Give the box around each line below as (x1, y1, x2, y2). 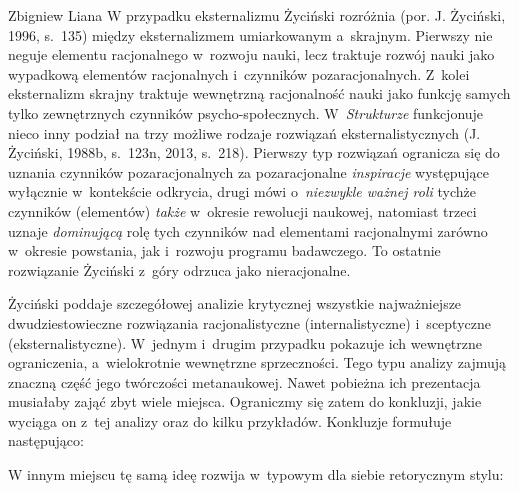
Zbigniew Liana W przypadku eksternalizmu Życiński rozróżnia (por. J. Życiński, (8, 5, 506, 25)
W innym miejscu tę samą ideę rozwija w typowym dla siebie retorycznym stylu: (8, 464, 504, 485)
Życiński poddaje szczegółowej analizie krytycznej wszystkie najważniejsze (8, 293, 462, 314)
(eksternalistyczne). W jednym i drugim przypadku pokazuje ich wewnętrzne (8, 332, 482, 353)
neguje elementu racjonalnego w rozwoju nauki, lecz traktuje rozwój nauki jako (8, 44, 495, 65)
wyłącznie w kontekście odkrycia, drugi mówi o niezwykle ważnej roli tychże (8, 181, 476, 202)
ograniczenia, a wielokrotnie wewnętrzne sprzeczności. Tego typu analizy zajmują (8, 352, 507, 373)
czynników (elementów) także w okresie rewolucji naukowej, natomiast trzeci (8, 200, 477, 221)
